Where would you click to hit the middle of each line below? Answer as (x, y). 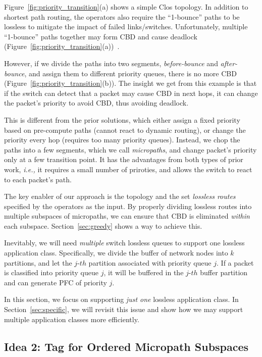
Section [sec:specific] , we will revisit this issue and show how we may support (124, 309)
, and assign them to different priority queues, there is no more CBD (130, 73)
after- (229, 63)
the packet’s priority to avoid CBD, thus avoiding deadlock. (96, 103)
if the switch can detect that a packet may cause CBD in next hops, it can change (131, 93)
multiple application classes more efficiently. (72, 319)
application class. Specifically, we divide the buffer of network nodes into (116, 253)
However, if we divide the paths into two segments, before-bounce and (111, 63)
